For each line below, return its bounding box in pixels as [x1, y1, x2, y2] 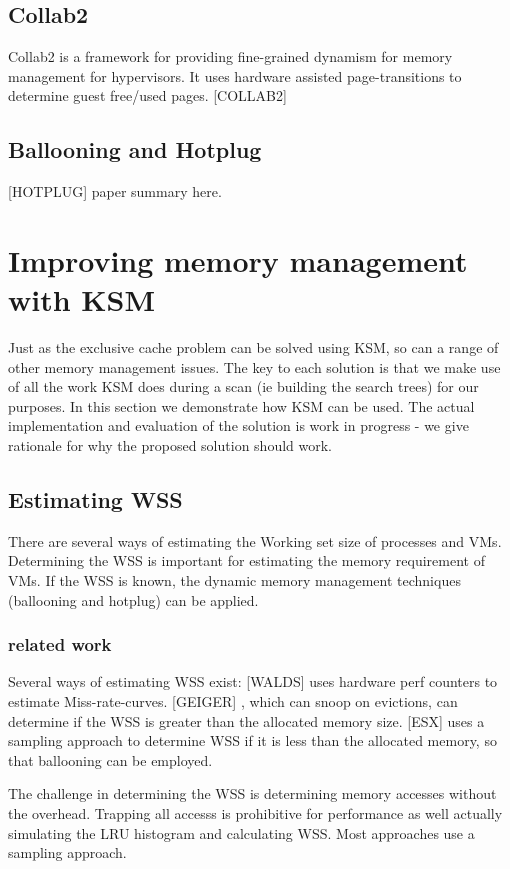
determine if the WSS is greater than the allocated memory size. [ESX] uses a [8, 710, 485, 731]
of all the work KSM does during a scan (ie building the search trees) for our [8, 376, 479, 397]
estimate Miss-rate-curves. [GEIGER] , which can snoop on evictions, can [8, 691, 458, 712]
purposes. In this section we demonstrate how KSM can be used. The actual [8, 395, 475, 416]
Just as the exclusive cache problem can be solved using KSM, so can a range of [8, 337, 499, 358]
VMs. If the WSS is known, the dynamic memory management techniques [8, 570, 461, 591]
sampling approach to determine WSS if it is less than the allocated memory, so [8, 730, 497, 751]
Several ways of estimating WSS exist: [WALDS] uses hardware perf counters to [8, 671, 498, 692]
